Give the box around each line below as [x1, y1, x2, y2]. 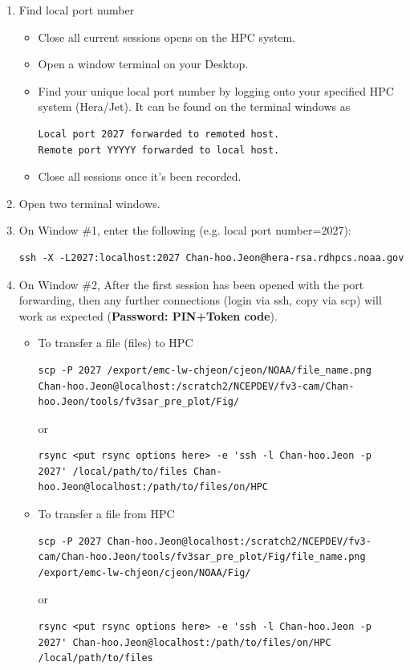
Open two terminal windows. [18, 194, 160, 211]
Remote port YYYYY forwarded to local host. [38, 144, 280, 156]
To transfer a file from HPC [38, 505, 175, 522]
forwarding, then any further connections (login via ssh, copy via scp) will [18, 292, 382, 308]
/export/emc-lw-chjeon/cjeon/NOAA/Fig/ [38, 566, 251, 578]
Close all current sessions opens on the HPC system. [38, 28, 296, 45]
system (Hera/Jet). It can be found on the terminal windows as [38, 98, 351, 115]
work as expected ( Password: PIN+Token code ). [18, 307, 278, 324]
